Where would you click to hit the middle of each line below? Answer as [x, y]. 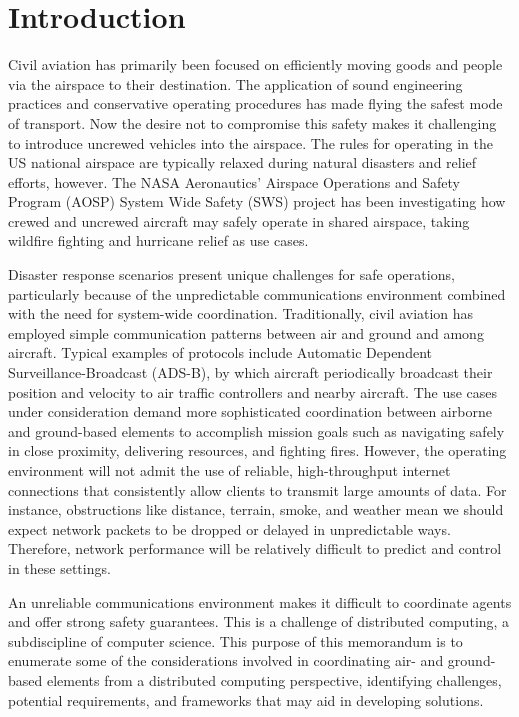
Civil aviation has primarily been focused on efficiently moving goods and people [255, 64]
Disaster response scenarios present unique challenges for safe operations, [231, 274]
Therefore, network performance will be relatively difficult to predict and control [255, 548]
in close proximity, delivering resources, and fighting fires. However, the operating [257, 450]
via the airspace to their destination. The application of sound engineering [235, 83]
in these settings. [59, 567]
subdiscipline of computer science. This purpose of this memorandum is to [235, 640]
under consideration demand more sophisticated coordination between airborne [250, 411]
